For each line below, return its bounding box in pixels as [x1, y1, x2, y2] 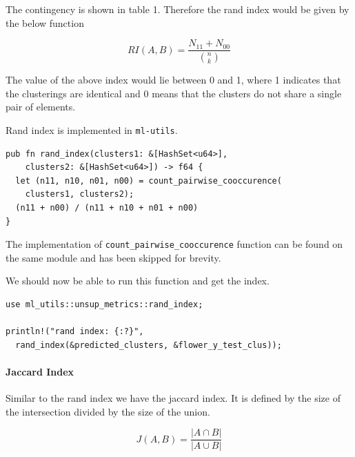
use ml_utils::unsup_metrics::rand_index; [6, 299, 203, 309]
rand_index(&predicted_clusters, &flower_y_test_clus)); [15, 340, 282, 350]
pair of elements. [6, 99, 76, 114]
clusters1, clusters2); [25, 189, 134, 200]
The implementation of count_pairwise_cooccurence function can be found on [6, 237, 343, 251]
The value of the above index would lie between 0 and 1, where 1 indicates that [6, 72, 341, 87]
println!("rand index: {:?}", [6, 327, 144, 337]
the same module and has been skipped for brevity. [6, 250, 221, 264]
